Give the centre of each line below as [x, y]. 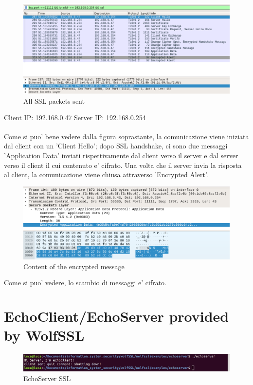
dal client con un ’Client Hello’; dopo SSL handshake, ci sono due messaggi [116, 146]
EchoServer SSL [47, 378]
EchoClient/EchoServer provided [117, 316]
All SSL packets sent [54, 101]
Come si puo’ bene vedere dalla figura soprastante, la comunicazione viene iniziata [126, 136]
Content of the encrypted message [74, 266]
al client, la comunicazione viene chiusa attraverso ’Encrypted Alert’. [106, 174]
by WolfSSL [44, 335]
